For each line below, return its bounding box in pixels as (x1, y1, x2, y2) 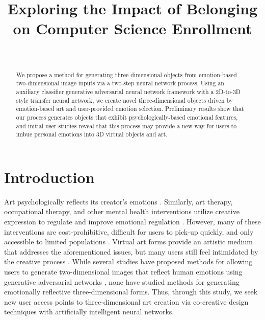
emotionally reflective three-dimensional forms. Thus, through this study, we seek (4, 286, 258, 297)
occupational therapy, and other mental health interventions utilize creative (4, 206, 240, 217)
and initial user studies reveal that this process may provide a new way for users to (16, 121, 237, 130)
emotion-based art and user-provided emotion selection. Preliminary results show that (16, 104, 244, 113)
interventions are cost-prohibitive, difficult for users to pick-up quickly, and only (4, 226, 254, 237)
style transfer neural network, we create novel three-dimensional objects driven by (16, 96, 233, 104)
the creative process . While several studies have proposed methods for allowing (4, 256, 253, 267)
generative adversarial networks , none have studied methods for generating (4, 276, 240, 287)
